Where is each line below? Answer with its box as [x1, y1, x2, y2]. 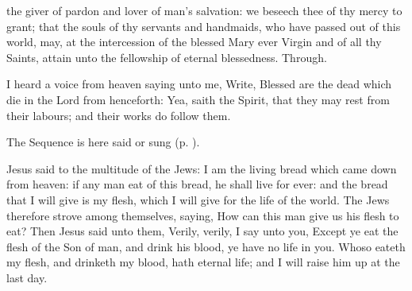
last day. [6, 269, 48, 285]
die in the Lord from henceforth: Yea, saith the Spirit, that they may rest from [6, 91, 390, 107]
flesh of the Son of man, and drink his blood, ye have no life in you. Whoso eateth [6, 238, 406, 254]
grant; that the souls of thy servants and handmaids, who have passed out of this [6, 17, 401, 34]
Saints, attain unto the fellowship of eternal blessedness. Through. [6, 48, 327, 65]
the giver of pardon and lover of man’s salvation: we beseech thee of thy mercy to [6, 2, 402, 18]
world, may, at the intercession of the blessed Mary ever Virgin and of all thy [6, 33, 382, 50]
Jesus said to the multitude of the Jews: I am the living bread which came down [6, 160, 397, 177]
